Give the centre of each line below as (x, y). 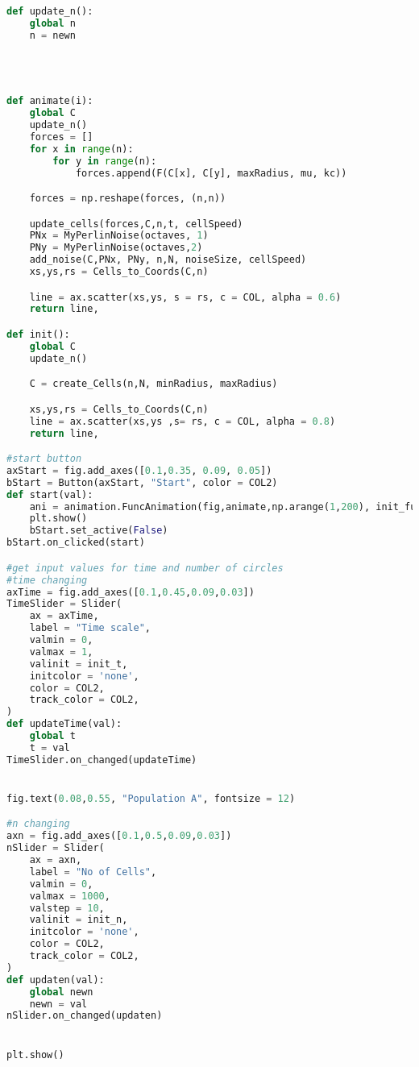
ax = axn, (56, 860)
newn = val (58, 1004)
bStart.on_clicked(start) (76, 543)
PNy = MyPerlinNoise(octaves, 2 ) (116, 248)
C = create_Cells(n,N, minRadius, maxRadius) (153, 384)
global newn (61, 992)
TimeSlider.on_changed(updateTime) (102, 760)
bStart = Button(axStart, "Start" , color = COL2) (142, 482)
